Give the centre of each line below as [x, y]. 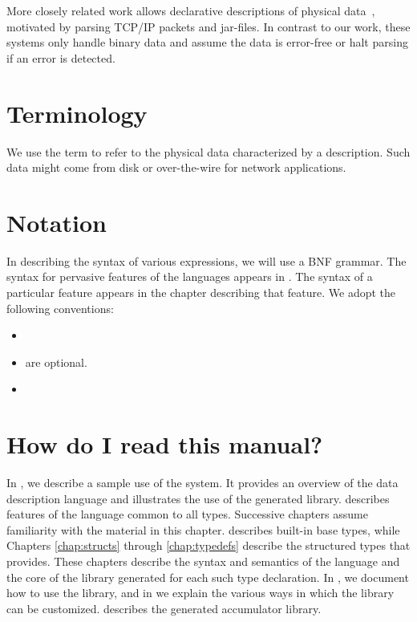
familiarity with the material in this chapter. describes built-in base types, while [203, 529]
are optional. [56, 362]
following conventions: [60, 308]
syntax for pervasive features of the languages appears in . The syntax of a [190, 276]
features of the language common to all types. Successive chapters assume [187, 514]
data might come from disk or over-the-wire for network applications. [176, 167]
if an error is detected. [61, 57]
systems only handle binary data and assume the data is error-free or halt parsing [207, 42]
